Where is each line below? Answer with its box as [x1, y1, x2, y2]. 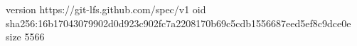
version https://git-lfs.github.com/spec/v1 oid [6, 2, 206, 16]
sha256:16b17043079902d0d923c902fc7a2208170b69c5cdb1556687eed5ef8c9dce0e [6, 15, 351, 30]
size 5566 [6, 29, 45, 44]
